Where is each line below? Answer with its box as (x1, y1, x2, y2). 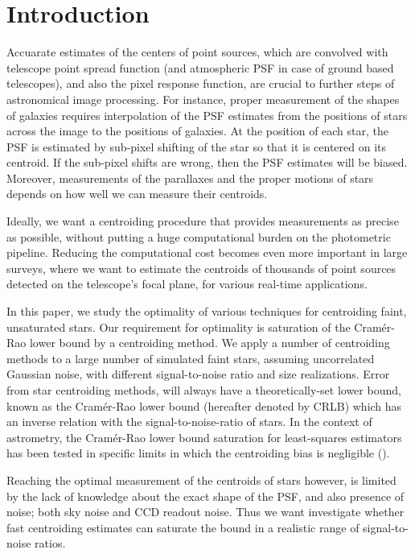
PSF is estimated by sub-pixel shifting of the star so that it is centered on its (6, 138, 387, 155)
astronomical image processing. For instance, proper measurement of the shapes (6, 90, 400, 107)
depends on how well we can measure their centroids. (6, 185, 268, 202)
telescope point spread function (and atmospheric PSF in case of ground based (6, 59, 394, 76)
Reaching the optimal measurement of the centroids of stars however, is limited (6, 471, 397, 488)
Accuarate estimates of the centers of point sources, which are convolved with (6, 43, 388, 60)
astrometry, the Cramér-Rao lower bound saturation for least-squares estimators (6, 428, 402, 445)
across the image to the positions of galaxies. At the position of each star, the (6, 122, 389, 139)
